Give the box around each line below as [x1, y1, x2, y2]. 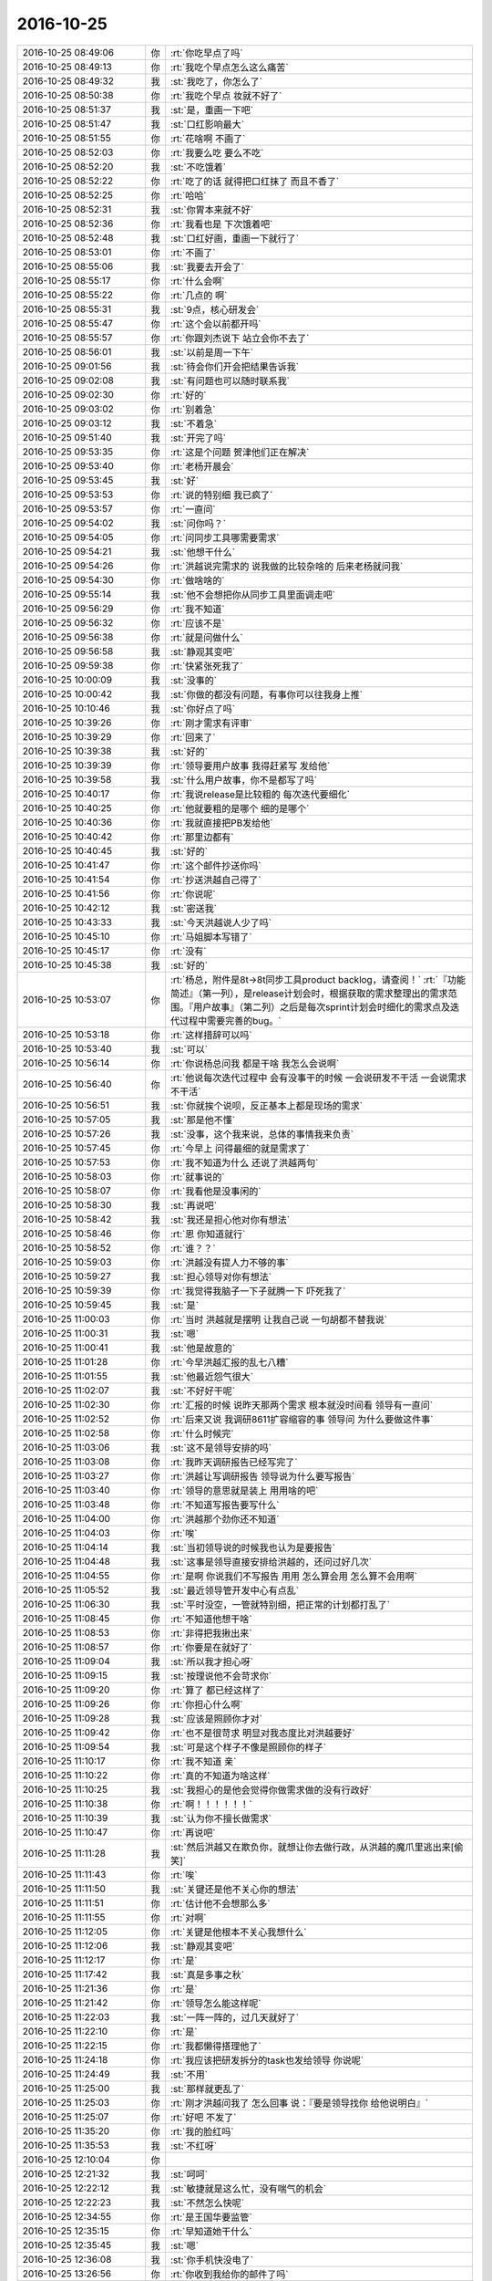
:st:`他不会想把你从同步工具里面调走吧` [169, 588, 336, 601]
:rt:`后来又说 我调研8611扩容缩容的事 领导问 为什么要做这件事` [169, 1412, 434, 1425]
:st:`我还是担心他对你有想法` [169, 1213, 291, 1226]
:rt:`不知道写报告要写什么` [169, 1498, 280, 1511]
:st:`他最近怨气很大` [169, 1370, 254, 1382]
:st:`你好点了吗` [169, 703, 236, 715]
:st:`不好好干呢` [169, 1384, 236, 1397]
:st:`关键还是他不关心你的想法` [169, 1882, 300, 1895]
